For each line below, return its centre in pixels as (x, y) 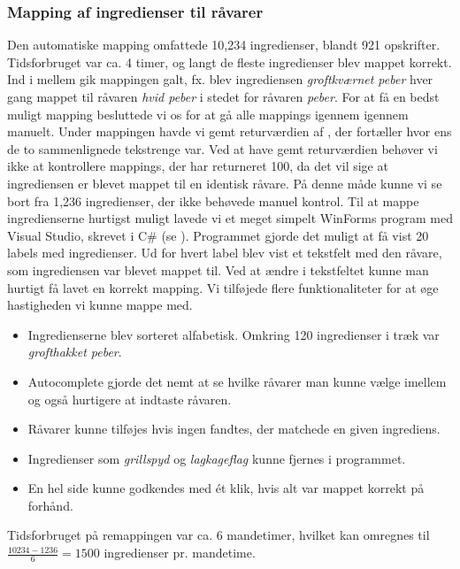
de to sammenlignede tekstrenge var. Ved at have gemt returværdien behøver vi (222, 148)
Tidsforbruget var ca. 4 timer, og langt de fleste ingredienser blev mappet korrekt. (230, 62)
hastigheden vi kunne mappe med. (100, 305)
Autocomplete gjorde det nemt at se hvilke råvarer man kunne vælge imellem (237, 381)
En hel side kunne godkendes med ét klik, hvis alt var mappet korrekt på (226, 488)
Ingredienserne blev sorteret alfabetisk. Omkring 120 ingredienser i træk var (234, 334)
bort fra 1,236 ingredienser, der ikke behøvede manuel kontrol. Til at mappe (213, 200)
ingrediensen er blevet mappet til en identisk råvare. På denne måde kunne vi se (225, 183)
